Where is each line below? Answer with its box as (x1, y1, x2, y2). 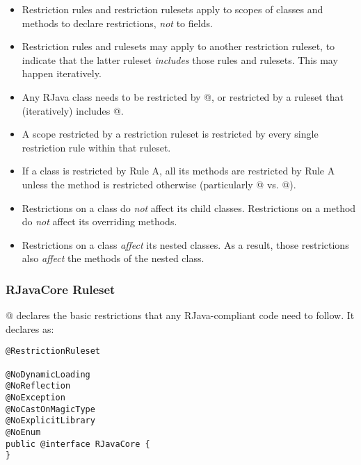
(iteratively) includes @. (22, 103, 124, 117)
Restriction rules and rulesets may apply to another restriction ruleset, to (22, 39, 335, 54)
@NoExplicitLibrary (6, 416, 95, 426)
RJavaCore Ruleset (6, 280, 115, 297)
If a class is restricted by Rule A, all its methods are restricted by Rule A (22, 163, 335, 178)
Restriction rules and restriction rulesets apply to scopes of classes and (22, 2, 323, 16)
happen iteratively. (22, 66, 102, 81)
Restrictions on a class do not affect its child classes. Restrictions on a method (22, 200, 356, 215)
